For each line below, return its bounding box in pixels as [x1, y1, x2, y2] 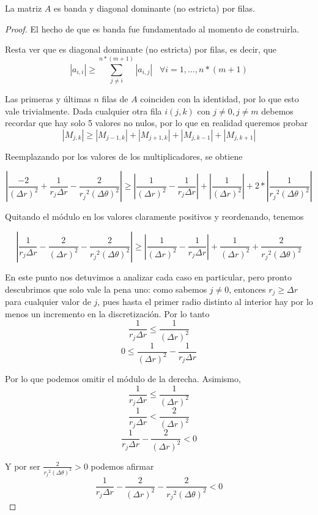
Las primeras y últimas [5, 92, 91, 105]
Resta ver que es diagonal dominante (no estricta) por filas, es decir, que [5, 43, 277, 56]
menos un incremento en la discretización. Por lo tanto [5, 307, 210, 320]
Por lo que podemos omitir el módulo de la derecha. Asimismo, [5, 372, 241, 385]
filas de [102, 92, 128, 105]
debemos [261, 104, 294, 117]
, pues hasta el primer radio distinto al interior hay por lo [97, 295, 313, 307]
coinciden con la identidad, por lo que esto [140, 92, 299, 105]
